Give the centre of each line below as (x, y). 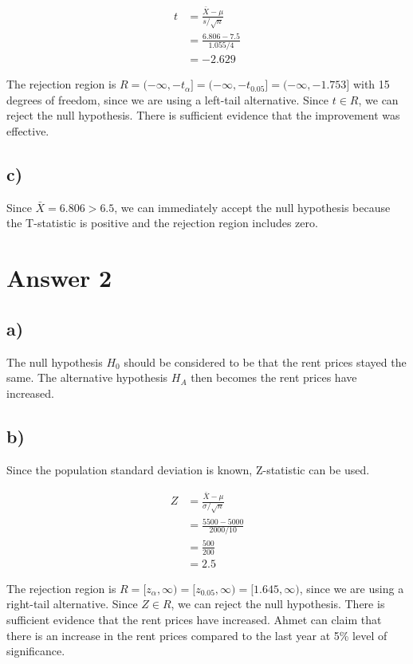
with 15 (371, 84)
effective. (28, 131)
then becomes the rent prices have (274, 377)
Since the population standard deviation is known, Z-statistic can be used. (188, 469)
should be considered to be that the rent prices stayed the (265, 361)
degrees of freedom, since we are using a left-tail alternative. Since (168, 99)
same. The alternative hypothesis (87, 377)
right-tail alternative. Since (72, 604)
